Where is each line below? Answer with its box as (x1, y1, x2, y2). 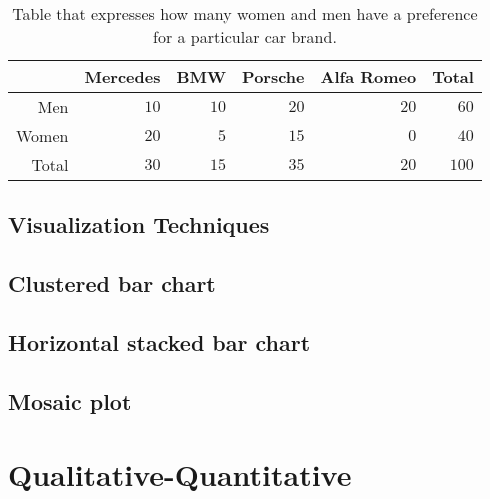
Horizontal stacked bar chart (8, 326, 311, 357)
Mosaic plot (8, 385, 132, 416)
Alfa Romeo (320, 65, 417, 88)
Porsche (242, 65, 305, 88)
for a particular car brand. (153, 25, 337, 48)
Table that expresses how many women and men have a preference (12, 2, 478, 25)
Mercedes (84, 65, 161, 88)
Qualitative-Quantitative (8, 454, 352, 495)
